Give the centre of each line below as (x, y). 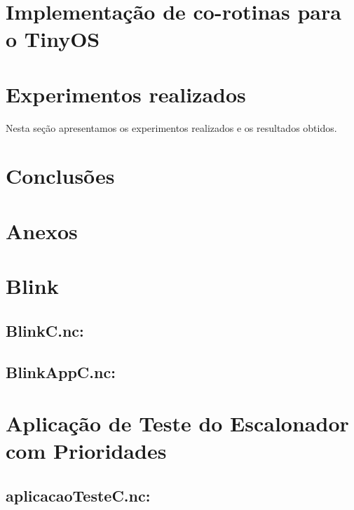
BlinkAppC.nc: (61, 371)
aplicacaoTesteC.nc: (78, 495)
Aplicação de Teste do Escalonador (177, 423)
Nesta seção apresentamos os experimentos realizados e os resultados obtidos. (171, 127)
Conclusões (60, 176)
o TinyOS (53, 39)
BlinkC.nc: (45, 330)
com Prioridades (86, 451)
